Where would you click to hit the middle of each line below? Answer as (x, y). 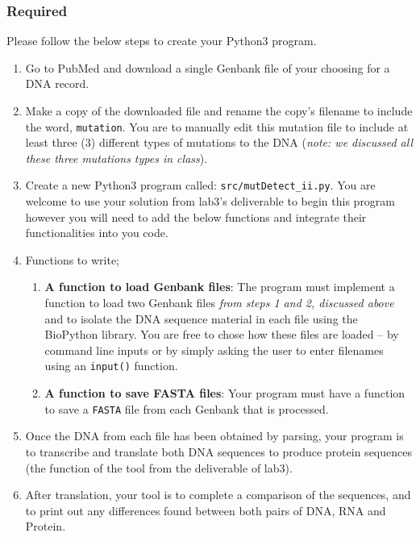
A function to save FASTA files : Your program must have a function (225, 393)
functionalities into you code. (97, 233)
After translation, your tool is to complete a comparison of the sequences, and (218, 495)
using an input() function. (111, 366)
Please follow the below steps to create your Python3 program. (162, 41)
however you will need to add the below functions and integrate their (196, 216)
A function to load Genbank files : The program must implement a (220, 287)
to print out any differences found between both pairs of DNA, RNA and (206, 510)
